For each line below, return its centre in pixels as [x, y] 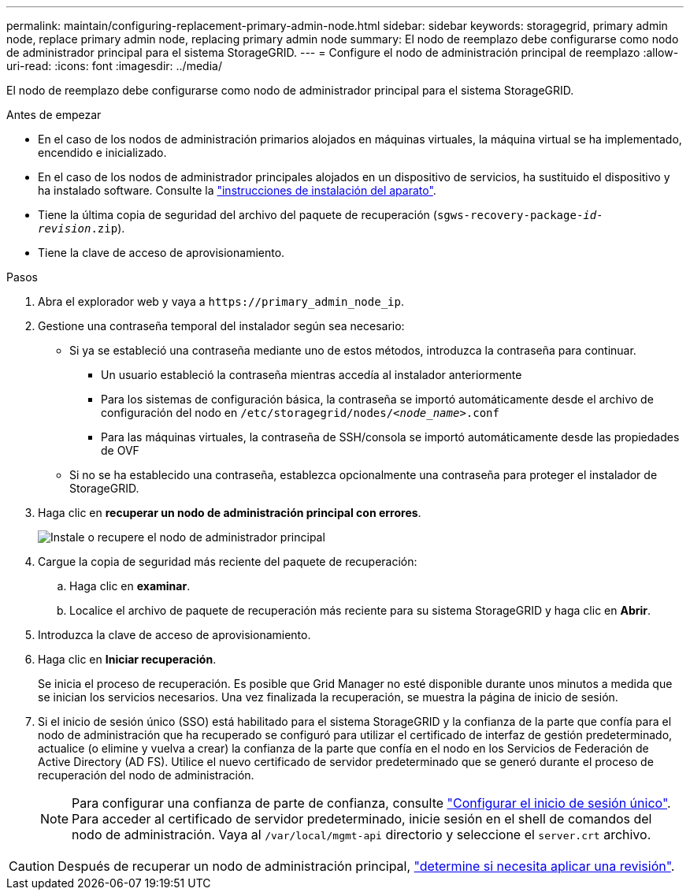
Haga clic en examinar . [130, 586]
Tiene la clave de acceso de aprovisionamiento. [161, 253]
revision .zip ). [82, 228]
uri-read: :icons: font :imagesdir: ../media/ [114, 66]
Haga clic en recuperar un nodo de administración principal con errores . [230, 513]
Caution [32, 866]
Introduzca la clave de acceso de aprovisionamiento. [174, 635]
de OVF [120, 450]
